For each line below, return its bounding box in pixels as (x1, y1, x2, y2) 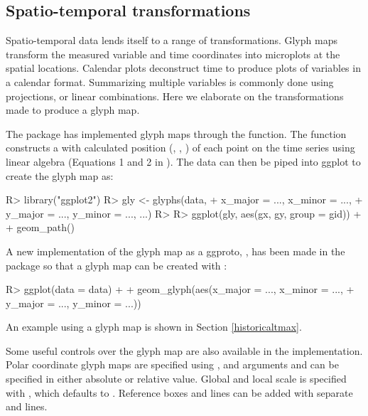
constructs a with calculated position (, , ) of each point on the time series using (6, 140, 355, 155)
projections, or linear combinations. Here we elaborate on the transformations (6, 88, 344, 103)
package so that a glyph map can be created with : (6, 257, 227, 272)
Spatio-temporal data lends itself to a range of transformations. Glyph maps (6, 33, 337, 48)
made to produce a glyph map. (6, 102, 140, 117)
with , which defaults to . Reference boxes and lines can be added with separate (6, 385, 353, 400)
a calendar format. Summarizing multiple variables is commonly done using (6, 74, 334, 89)
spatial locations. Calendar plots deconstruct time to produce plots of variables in (6, 60, 361, 75)
